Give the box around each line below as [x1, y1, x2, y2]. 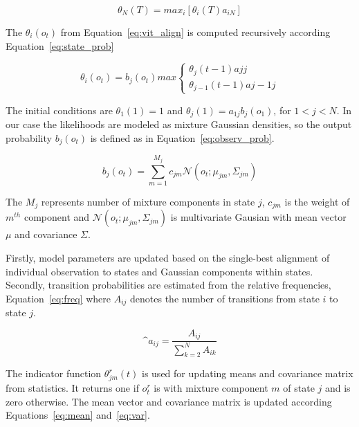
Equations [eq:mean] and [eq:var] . [6, 408, 150, 422]
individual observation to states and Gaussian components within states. [6, 264, 313, 278]
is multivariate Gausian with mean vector [170, 210, 347, 224]
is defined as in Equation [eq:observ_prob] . [90, 130, 275, 145]
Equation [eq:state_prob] [6, 38, 114, 53]
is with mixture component [154, 381, 268, 395]
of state [283, 381, 315, 395]
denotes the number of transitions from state [130, 291, 320, 305]
